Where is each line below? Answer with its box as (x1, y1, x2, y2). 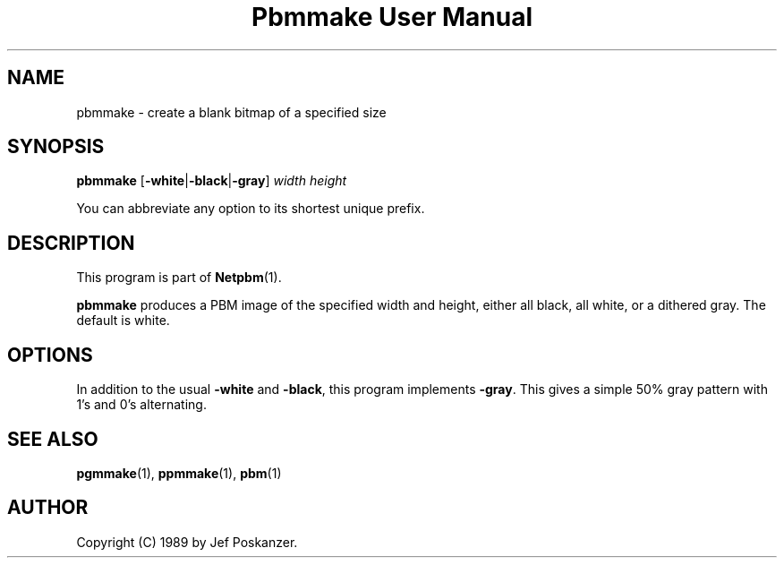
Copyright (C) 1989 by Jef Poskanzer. (76, 534, 298, 550)
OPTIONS (7, 343, 93, 366)
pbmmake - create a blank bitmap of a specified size (76, 104, 387, 120)
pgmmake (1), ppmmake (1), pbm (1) (76, 465, 282, 481)
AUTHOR (7, 496, 89, 519)
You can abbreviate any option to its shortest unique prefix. (76, 201, 425, 217)
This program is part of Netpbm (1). (76, 270, 282, 286)
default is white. (76, 312, 170, 329)
